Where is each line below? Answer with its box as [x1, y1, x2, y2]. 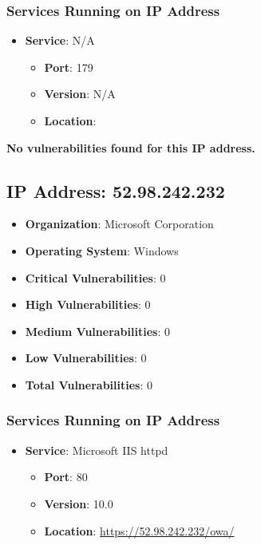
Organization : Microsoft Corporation [25, 215, 214, 232]
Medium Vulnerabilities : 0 [25, 322, 170, 339]
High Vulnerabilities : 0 [25, 296, 151, 313]
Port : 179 [44, 58, 93, 75]
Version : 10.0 [44, 495, 113, 511]
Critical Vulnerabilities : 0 [25, 269, 166, 286]
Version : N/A [44, 85, 116, 102]
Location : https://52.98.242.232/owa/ [44, 522, 235, 539]
